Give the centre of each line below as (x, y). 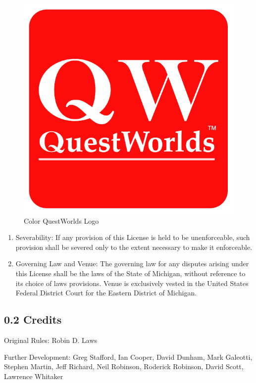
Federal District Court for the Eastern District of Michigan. (106, 293)
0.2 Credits (33, 319)
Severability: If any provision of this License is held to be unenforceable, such (133, 237)
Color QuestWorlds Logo (61, 220)
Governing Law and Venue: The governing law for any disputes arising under (132, 263)
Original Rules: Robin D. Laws (51, 340)
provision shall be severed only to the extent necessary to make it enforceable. (134, 247)
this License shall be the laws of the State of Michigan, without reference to (130, 273)
